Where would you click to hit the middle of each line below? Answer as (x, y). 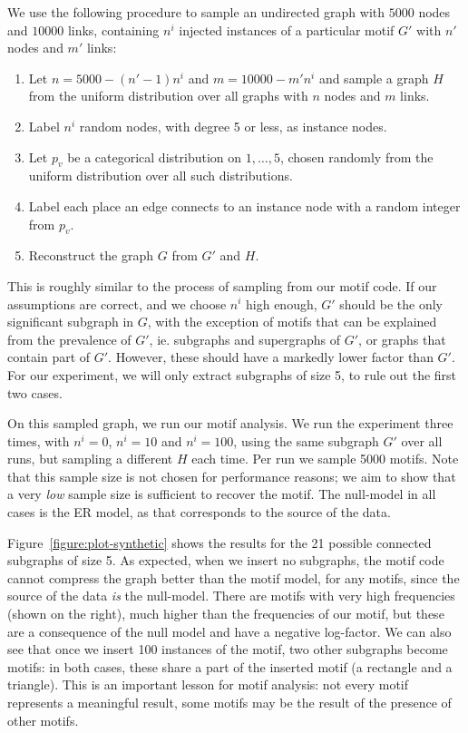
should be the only (391, 303)
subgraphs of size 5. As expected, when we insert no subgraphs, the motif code (226, 560)
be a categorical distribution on (155, 156)
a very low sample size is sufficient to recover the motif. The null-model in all (222, 494)
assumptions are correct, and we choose (117, 303)
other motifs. (43, 720)
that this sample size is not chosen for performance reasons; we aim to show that (232, 476)
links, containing (113, 29)
